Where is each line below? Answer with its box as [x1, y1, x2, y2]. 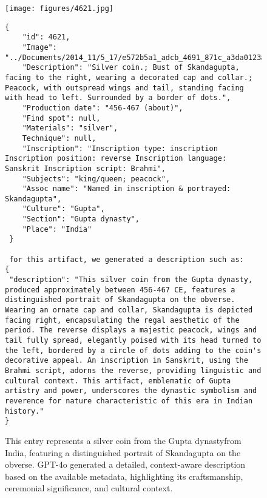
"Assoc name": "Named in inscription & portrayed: [22, 184, 231, 193]
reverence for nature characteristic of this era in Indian [5, 396, 253, 405]
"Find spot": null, [22, 113, 101, 123]
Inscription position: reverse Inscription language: [5, 154, 227, 163]
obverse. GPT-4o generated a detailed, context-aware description [5, 458, 246, 471]
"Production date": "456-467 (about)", [22, 103, 183, 112]
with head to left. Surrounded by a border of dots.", [5, 93, 231, 103]
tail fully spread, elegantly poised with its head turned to [5, 336, 262, 345]
